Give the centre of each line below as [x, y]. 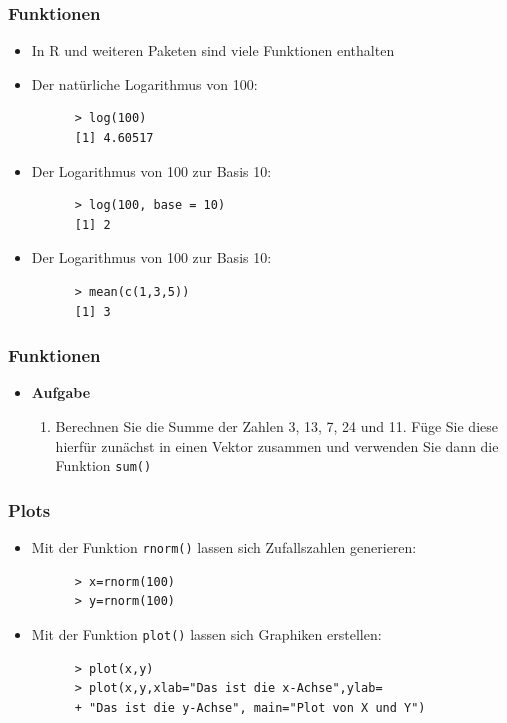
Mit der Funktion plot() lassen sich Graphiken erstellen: [206, 633]
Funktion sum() [103, 465]
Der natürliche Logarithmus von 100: [144, 83]
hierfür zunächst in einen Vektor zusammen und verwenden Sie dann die [277, 445]
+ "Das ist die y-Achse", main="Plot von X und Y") [250, 707]
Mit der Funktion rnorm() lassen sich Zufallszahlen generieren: [224, 547]
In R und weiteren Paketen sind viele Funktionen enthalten [213, 50]
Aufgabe [61, 392]
